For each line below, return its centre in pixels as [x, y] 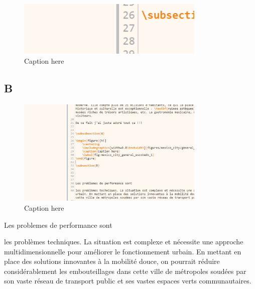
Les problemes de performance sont [58, 225]
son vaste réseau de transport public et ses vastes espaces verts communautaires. [128, 281]
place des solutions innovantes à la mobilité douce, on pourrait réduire [112, 261]
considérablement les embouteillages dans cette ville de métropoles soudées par [125, 271]
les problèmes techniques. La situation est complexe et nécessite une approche [124, 242]
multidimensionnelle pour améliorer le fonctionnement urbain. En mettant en [123, 251]
